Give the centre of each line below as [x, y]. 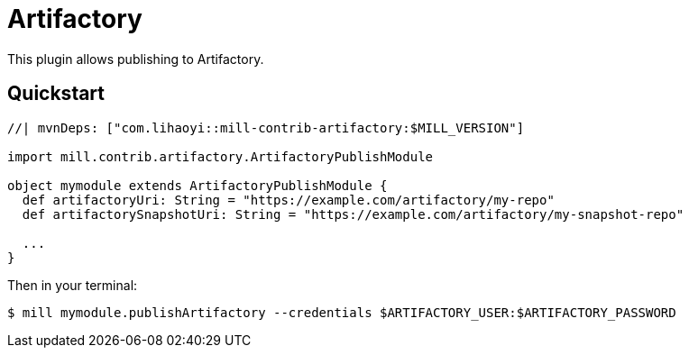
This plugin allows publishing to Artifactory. [136, 59]
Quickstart [56, 94]
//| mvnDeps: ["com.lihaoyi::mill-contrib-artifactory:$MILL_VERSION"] [266, 127]
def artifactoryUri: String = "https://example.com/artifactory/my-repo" [288, 200]
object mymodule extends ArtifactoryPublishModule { [198, 185]
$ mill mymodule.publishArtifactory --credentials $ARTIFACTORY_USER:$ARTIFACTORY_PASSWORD [342, 312]
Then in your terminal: [73, 285]
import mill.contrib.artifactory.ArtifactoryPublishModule [220, 156]
